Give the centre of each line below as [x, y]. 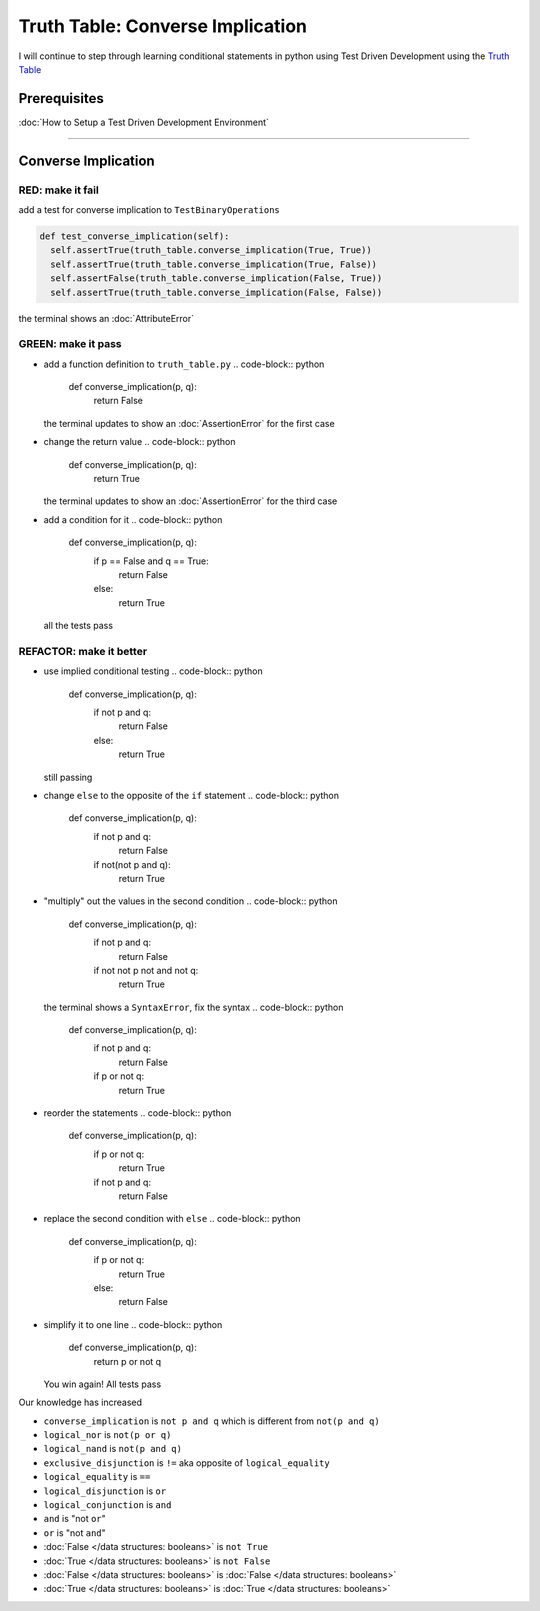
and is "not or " [75, 1519]
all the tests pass [78, 626]
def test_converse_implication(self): [134, 236]
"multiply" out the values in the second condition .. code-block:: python [190, 901]
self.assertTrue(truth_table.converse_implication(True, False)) [214, 264]
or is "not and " [75, 1532]
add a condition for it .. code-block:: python [133, 519]
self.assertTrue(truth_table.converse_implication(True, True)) [211, 250]
